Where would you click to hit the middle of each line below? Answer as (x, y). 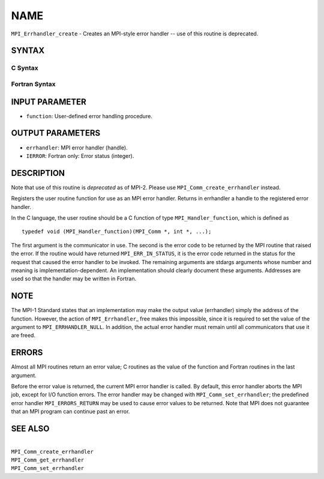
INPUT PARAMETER (49, 102)
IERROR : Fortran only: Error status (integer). (80, 155)
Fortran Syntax (33, 84)
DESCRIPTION (38, 173)
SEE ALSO (30, 429)
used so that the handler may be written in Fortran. (74, 279)
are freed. (23, 336)
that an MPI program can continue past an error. (70, 412)
